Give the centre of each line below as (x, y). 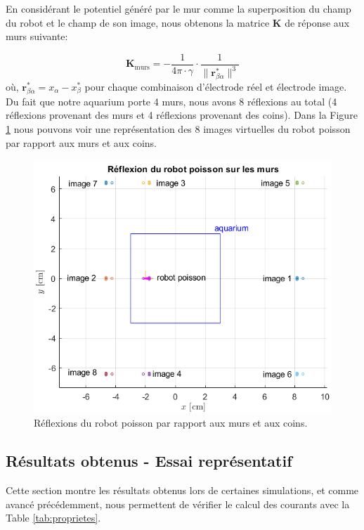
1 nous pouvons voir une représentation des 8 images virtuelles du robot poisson (178, 128)
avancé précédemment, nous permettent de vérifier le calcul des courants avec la (178, 504)
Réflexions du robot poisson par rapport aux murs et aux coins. (171, 423)
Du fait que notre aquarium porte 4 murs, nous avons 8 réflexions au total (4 (171, 101)
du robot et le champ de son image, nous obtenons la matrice (138, 22)
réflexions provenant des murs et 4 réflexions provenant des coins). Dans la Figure (182, 115)
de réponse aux (317, 22)
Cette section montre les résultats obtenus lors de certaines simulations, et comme (182, 490)
